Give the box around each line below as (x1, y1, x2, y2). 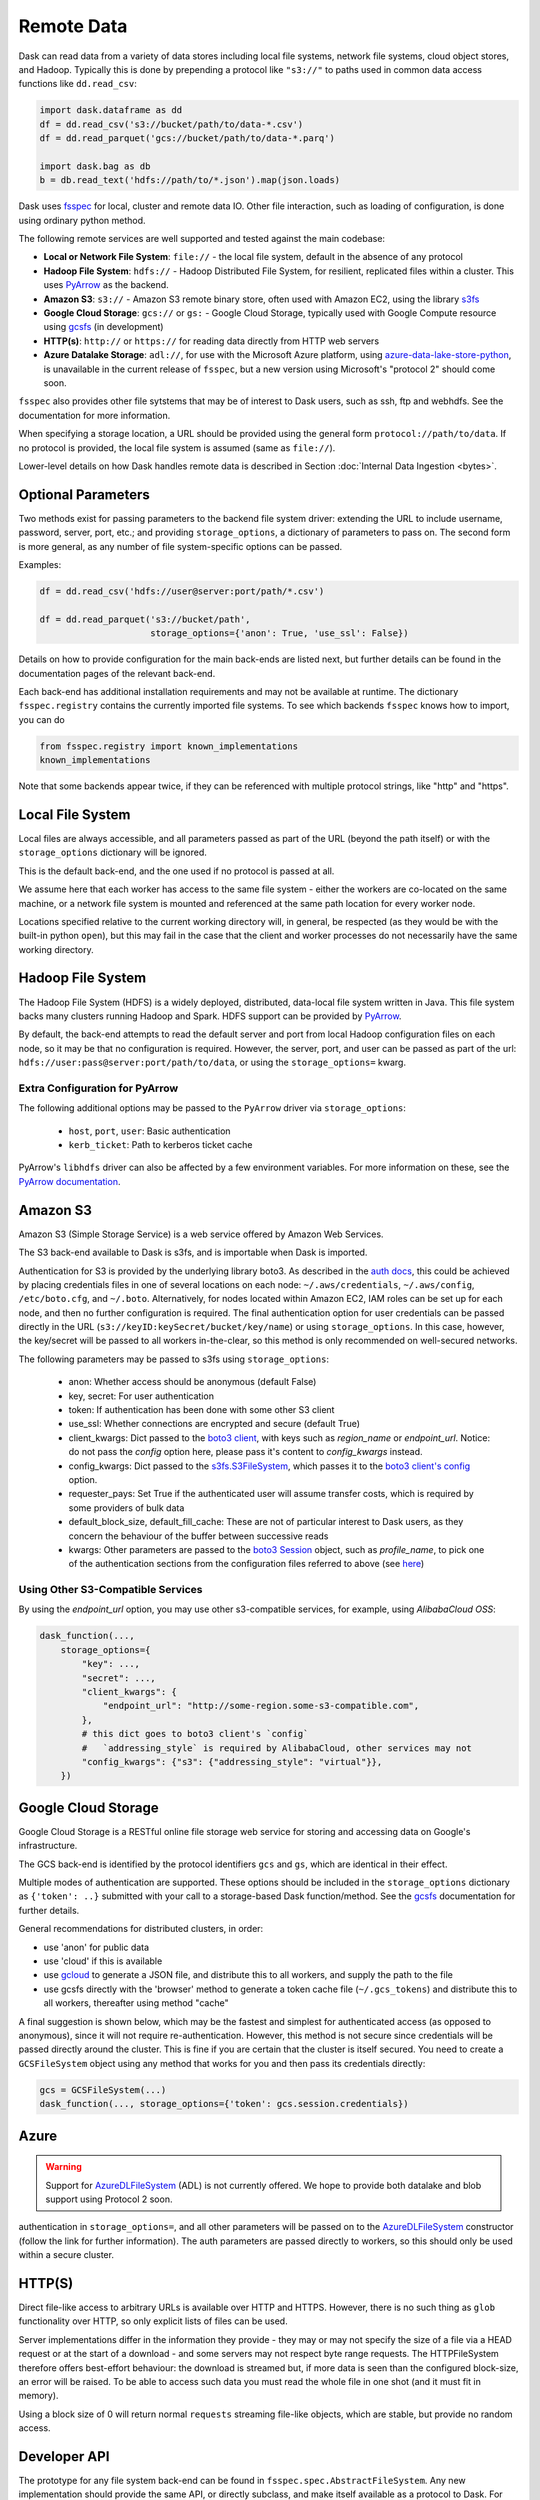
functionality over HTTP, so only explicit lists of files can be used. (18, 2315, 289, 2327)
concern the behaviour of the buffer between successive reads (68, 1530, 329, 1542)
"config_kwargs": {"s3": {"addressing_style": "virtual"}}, (81, 1756, 383, 1767)
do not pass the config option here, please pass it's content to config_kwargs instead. (68, 1446, 424, 1458)
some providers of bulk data (68, 1501, 185, 1514)
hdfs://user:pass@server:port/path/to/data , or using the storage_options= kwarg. (18, 1056, 407, 1069)
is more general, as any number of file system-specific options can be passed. (18, 540, 343, 552)
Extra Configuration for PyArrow (18, 1081, 179, 1095)
